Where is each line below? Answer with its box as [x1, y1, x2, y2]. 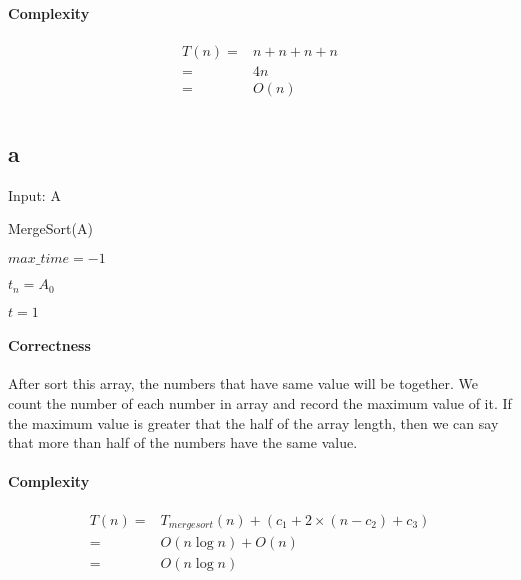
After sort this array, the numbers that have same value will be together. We [8, 373, 478, 394]
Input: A [8, 184, 61, 205]
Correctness [8, 335, 91, 356]
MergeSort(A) [8, 218, 93, 239]
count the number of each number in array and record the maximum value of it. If [8, 392, 512, 413]
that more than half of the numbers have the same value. [8, 432, 358, 453]
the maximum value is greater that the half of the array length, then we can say [8, 412, 499, 433]
